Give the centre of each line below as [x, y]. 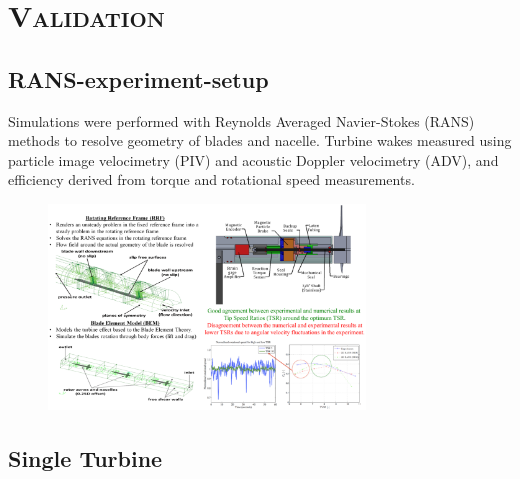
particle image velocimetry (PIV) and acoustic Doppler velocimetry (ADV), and [253, 159]
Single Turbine [85, 457]
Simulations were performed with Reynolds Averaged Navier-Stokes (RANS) [241, 120]
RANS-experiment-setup [138, 78]
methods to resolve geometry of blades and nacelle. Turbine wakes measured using [260, 140]
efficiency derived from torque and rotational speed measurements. [211, 179]
